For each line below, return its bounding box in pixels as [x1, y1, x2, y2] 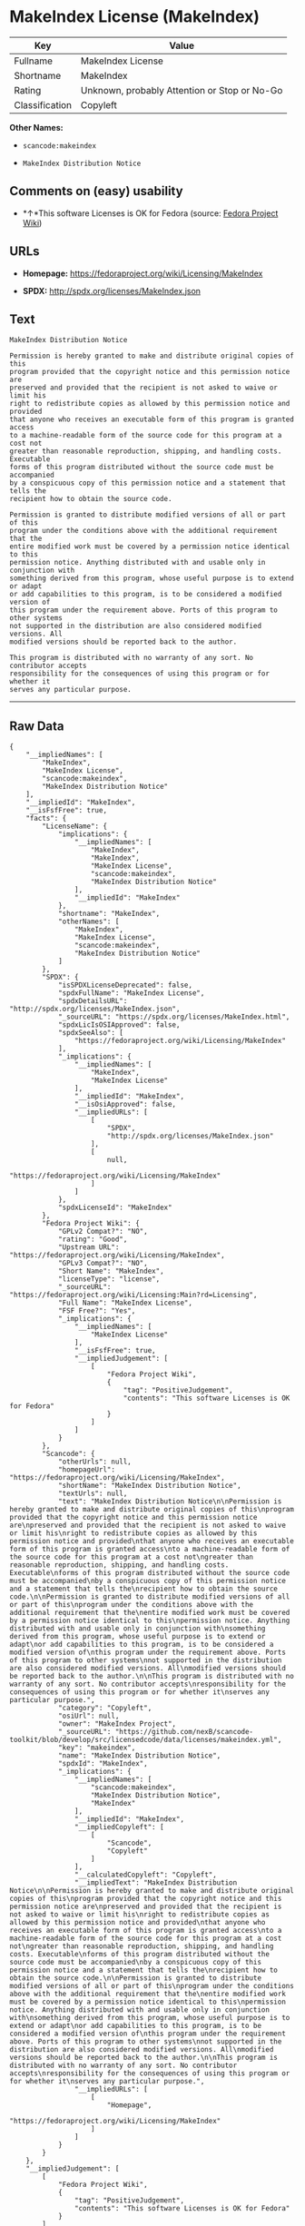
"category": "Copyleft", [57, 1704, 152, 1713]
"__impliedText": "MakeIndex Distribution [74, 1878, 238, 1887]
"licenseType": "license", [57, 1275, 161, 1284]
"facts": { [25, 814, 67, 823]
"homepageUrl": [57, 1465, 116, 1474]
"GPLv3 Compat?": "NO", [57, 1259, 148, 1268]
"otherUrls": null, [57, 1457, 132, 1467]
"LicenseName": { [42, 822, 107, 832]
